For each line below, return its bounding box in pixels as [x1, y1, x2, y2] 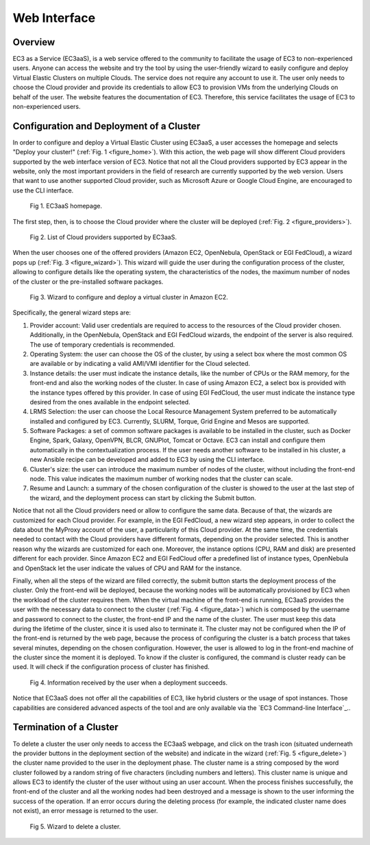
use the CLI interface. [12, 186, 74, 195]
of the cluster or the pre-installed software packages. [12, 278, 164, 286]
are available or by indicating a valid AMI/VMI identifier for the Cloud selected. [29, 360, 250, 368]
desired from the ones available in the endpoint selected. [29, 397, 191, 406]
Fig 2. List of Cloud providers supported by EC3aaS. [29, 233, 177, 241]
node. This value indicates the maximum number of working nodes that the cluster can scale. [29, 475, 293, 483]
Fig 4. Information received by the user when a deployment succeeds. [29, 678, 228, 687]
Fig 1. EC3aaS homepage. [29, 202, 103, 210]
